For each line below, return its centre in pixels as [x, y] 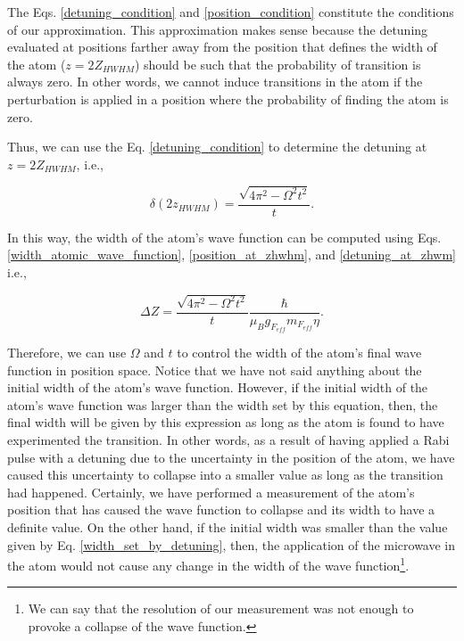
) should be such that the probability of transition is [278, 64]
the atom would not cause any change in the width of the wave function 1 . [208, 564]
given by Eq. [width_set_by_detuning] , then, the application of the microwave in [232, 544]
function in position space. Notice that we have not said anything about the [215, 370]
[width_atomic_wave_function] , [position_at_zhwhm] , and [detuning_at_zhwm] [232, 255]
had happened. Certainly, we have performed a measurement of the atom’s [211, 492]
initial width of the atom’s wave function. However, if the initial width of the [218, 387]
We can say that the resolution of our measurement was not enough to [221, 608]
